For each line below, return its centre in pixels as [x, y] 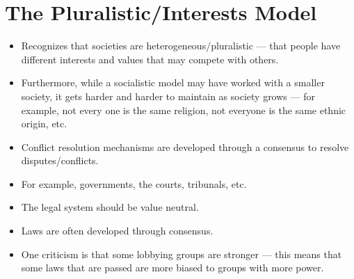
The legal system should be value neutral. [110, 207]
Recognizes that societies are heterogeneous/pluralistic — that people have [181, 46]
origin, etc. [44, 123]
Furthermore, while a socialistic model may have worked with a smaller [173, 82]
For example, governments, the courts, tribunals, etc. [134, 183]
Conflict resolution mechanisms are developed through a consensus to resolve [185, 146]
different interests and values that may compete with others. [150, 59]
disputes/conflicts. [60, 160]
